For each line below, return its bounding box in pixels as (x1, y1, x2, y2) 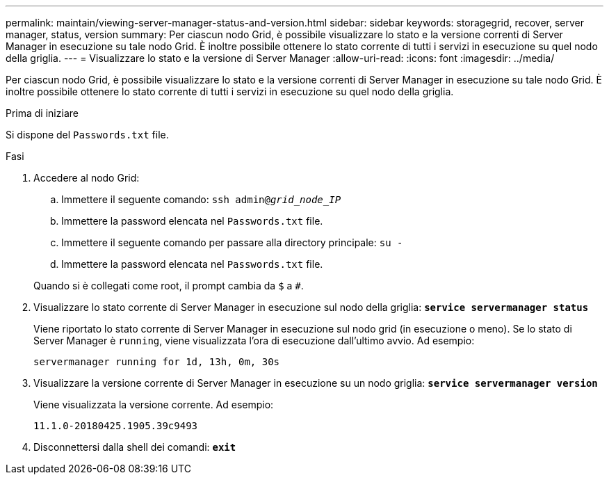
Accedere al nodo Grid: (33, 172, 140, 184)
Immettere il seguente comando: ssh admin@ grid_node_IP (61, 193, 341, 205)
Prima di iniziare (6, 107, 79, 119)
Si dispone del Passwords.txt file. (6, 129, 169, 141)
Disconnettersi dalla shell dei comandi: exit (33, 441, 236, 453)
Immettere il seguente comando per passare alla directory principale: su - (61, 237, 403, 248)
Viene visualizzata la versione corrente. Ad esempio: (33, 399, 274, 410)
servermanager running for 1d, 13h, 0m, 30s (33, 356, 280, 367)
